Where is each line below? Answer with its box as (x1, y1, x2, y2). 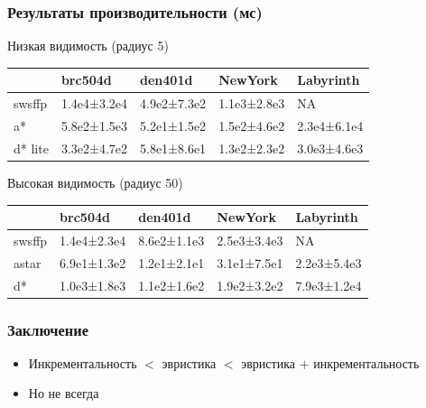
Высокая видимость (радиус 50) (7, 172, 183, 191)
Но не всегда (28, 384, 99, 403)
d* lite (14, 138, 49, 157)
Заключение (7, 318, 88, 340)
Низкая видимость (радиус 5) (7, 36, 169, 55)
